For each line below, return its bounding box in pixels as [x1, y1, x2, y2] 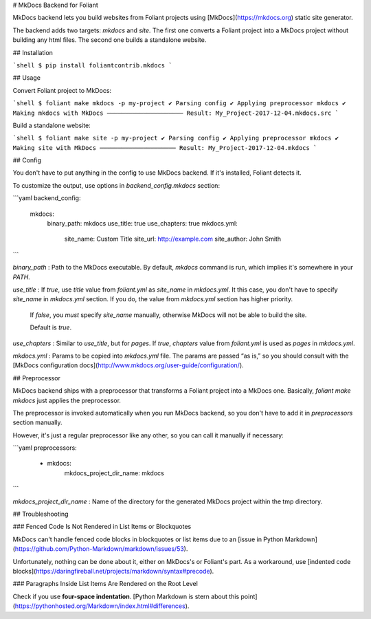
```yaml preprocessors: [12, 444, 77, 452]
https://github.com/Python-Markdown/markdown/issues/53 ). [14, 545, 188, 553]
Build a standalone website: [12, 121, 91, 129]
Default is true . [30, 323, 72, 332]
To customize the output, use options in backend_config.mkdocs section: [12, 181, 220, 189]
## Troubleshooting [12, 510, 69, 519]
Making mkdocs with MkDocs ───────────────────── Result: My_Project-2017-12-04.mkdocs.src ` [12, 109, 339, 117]
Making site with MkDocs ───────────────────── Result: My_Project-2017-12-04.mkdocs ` [12, 144, 317, 151]
